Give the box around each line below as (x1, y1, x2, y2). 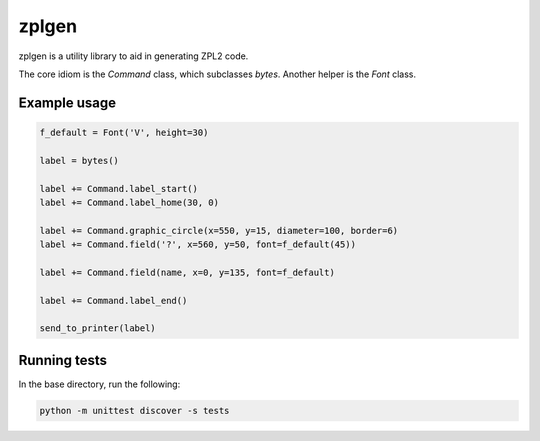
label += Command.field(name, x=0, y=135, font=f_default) (39, 266, 335, 278)
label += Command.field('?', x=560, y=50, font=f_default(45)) (39, 239, 357, 250)
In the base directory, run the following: (18, 378, 181, 390)
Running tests (18, 351, 108, 369)
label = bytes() (39, 155, 120, 166)
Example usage (18, 94, 117, 111)
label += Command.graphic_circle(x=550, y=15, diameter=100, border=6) (39, 225, 399, 236)
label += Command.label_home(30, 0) (39, 196, 220, 208)
